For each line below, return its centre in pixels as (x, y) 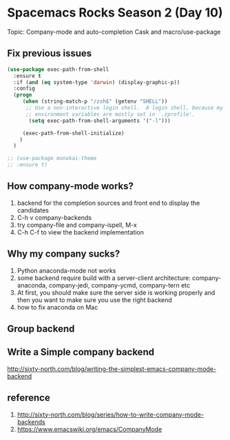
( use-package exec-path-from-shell (58, 69)
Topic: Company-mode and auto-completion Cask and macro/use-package (114, 32)
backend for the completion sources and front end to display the (108, 203)
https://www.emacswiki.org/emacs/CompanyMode (90, 429)
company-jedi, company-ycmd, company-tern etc (119, 285)
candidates (33, 210)
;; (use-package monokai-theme (52, 159)
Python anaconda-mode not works (66, 270)
